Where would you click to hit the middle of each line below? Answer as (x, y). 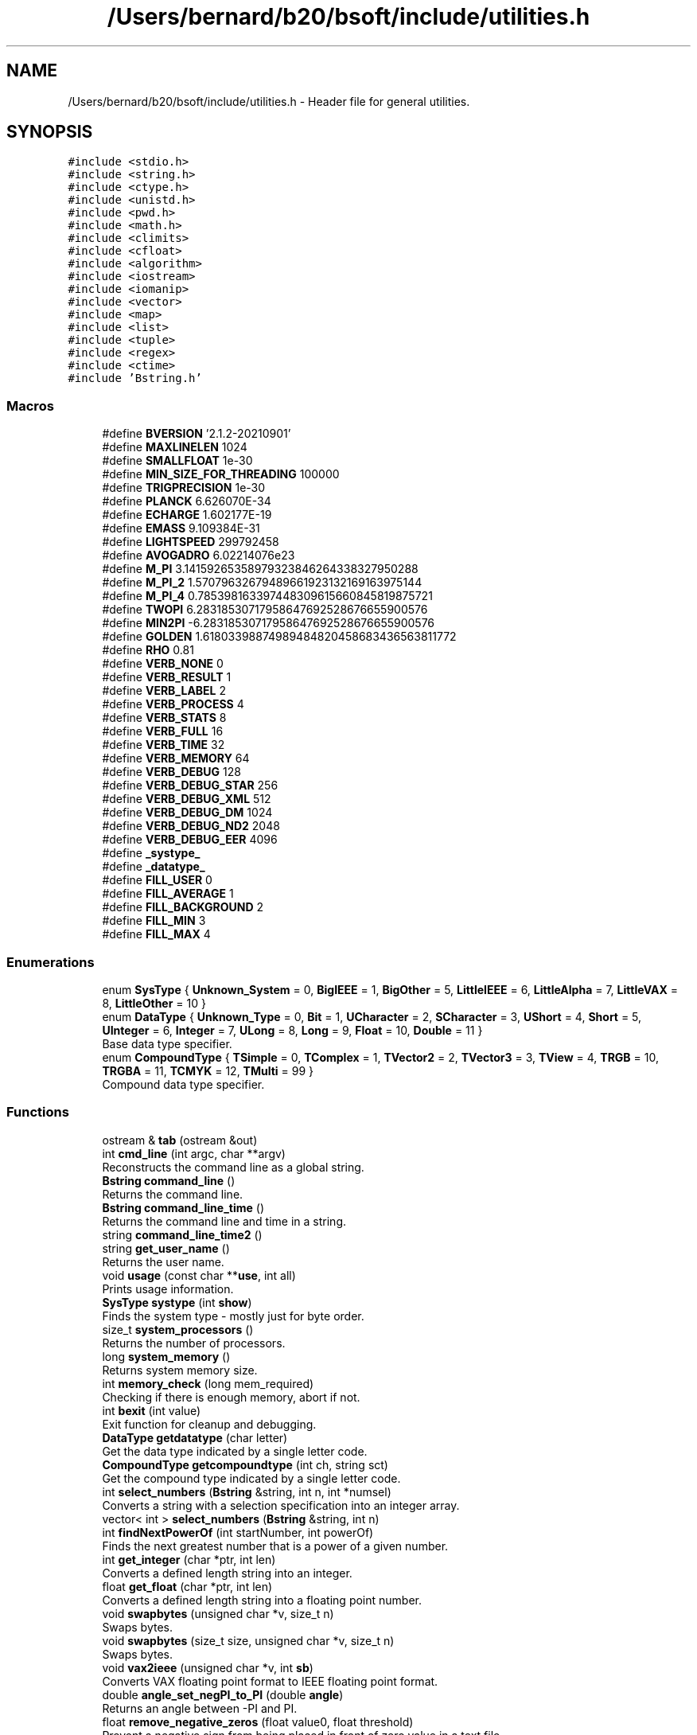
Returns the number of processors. (194, 1343)
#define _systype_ (151, 853)
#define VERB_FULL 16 (163, 731)
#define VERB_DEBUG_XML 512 (187, 799)
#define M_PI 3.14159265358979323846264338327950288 (260, 569)
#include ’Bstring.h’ (135, 378)
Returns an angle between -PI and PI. (200, 1708)
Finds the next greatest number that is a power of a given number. (275, 1546)
